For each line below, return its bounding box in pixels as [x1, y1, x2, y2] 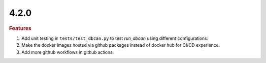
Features [9, 25, 32, 31]
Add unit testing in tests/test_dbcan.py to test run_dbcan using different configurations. [21, 35, 208, 41]
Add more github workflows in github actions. [21, 49, 114, 55]
